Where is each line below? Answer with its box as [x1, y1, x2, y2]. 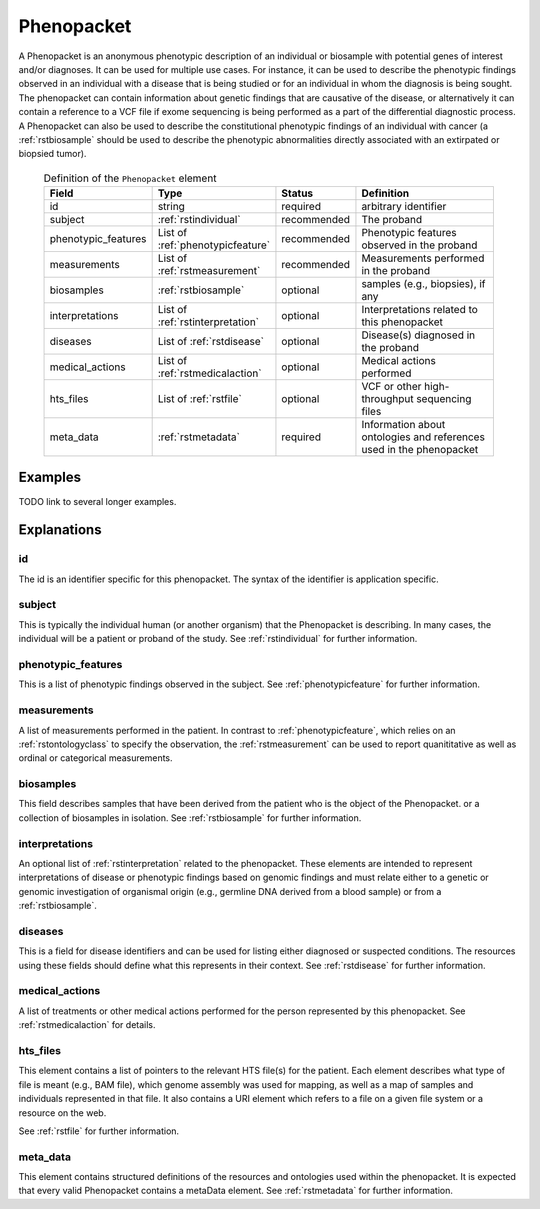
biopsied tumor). [18, 148, 87, 160]
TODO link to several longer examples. [18, 495, 177, 507]
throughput [361, 392, 414, 406]
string [157, 200, 185, 214]
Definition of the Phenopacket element [43, 171, 217, 185]
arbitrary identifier [361, 200, 447, 214]
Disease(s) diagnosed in [361, 328, 476, 342]
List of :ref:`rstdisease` [157, 335, 265, 349]
